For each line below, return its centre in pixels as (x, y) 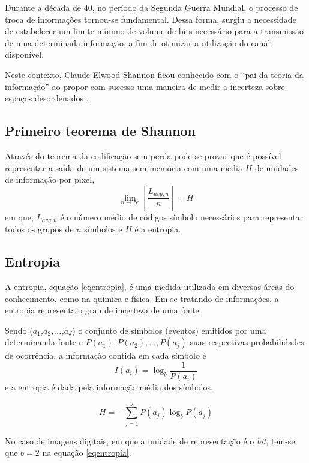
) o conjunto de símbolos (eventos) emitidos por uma (169, 330)
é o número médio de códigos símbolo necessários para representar (182, 216)
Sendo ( (19, 330)
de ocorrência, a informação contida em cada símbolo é (106, 355)
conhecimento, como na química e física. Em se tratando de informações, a (142, 298)
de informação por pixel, (50, 179)
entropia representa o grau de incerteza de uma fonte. (103, 310)
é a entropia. (158, 229)
